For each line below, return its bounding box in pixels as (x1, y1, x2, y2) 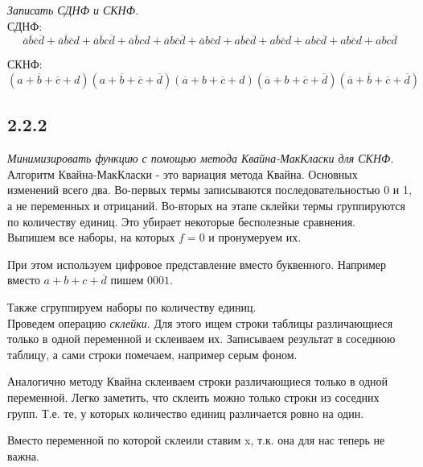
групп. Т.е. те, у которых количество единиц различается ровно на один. (7, 404, 364, 421)
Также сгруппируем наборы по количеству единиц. (7, 298, 257, 315)
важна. (7, 447, 39, 464)
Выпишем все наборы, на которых (7, 229, 175, 246)
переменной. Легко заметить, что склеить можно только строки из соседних (7, 388, 380, 405)
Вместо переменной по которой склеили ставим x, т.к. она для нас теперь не (7, 432, 385, 448)
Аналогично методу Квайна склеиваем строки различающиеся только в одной (7, 373, 388, 390)
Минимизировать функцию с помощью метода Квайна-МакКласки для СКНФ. (7, 150, 394, 167)
